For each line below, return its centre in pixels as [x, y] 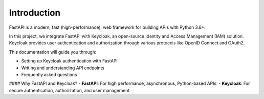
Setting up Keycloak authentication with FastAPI [69, 61]
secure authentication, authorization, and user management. [70, 90]
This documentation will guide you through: [53, 52]
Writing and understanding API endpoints [63, 68]
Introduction [35, 13]
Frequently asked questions [49, 74]
